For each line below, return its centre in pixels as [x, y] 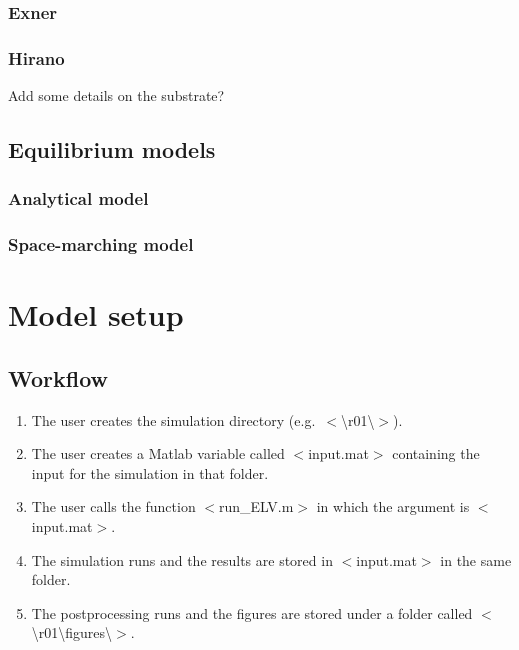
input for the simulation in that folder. [150, 472]
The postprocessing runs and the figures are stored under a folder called [252, 612]
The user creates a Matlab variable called [158, 453]
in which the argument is [393, 506]
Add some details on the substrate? [116, 95]
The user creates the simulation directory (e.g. [173, 419]
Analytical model [78, 198]
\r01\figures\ [72, 632]
